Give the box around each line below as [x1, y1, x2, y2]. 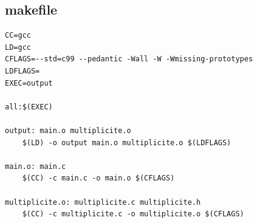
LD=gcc [5, 43, 31, 52]
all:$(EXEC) [5, 102, 53, 111]
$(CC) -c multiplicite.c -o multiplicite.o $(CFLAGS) [22, 210, 244, 219]
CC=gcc [5, 31, 31, 40]
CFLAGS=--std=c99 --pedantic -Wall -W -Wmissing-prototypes [5, 55, 253, 64]
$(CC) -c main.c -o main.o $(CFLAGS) [22, 174, 175, 183]
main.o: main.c [5, 162, 66, 171]
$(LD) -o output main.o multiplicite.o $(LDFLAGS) [22, 138, 231, 147]
